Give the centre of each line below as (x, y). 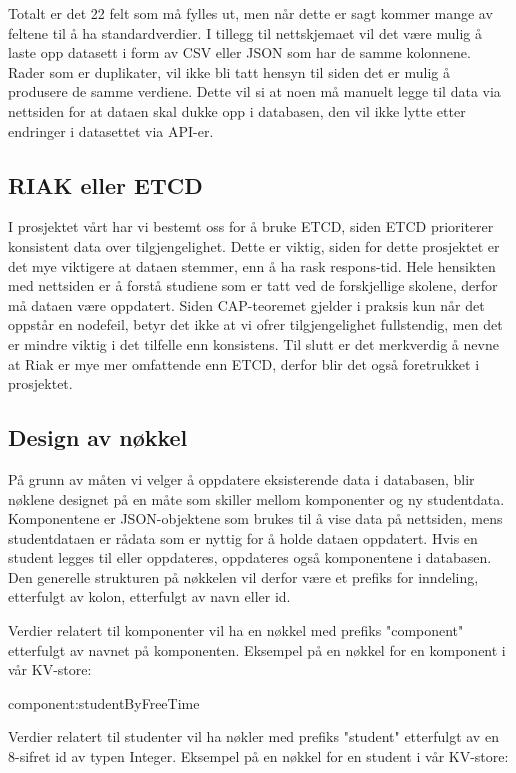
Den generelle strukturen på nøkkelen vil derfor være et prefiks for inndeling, (243, 576)
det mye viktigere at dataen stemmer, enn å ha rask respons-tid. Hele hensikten (252, 265)
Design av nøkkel (98, 437)
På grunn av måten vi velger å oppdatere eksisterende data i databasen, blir (241, 478)
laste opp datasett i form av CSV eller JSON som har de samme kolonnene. (239, 52)
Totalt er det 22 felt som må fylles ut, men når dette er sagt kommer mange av (250, 13)
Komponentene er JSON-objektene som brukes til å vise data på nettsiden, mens (255, 518)
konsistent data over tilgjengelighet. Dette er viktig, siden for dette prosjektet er (254, 245)
